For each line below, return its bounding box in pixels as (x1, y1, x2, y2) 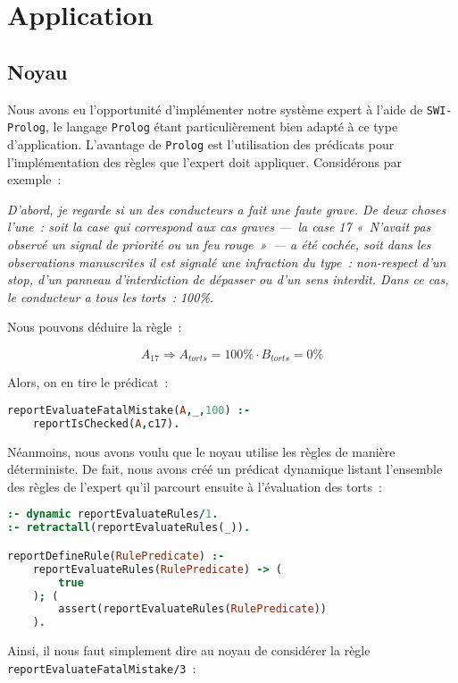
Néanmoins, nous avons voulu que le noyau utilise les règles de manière (7, 442, 396, 460)
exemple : (7, 170, 62, 189)
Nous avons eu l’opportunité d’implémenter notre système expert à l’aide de (7, 99, 423, 118)
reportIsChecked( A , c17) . (32, 417, 180, 430)
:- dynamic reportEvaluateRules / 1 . (7, 508, 219, 521)
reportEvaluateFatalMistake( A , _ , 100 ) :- (7, 403, 251, 417)
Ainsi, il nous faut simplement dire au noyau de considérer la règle (7, 641, 371, 660)
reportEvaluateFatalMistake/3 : (7, 658, 196, 677)
